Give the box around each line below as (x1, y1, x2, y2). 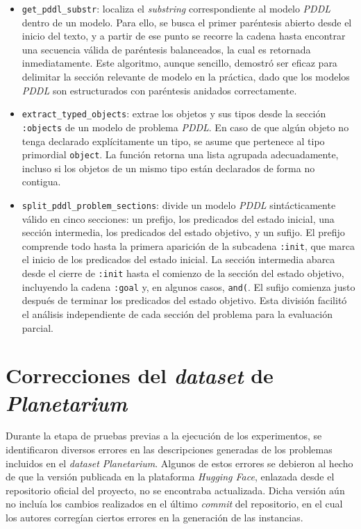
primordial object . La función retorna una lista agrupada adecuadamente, (22, 147, 339, 162)
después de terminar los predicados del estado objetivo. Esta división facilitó (22, 293, 347, 308)
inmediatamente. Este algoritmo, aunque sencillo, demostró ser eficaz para (22, 56, 337, 70)
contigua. (22, 174, 61, 189)
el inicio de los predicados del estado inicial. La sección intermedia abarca (22, 252, 335, 267)
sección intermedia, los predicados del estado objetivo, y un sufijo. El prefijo (22, 225, 345, 240)
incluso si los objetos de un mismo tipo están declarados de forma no (22, 160, 315, 175)
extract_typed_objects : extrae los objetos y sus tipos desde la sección (22, 106, 326, 121)
